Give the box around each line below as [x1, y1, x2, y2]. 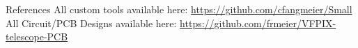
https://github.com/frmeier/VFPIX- [180, 15, 336, 30]
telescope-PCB [6, 29, 68, 44]
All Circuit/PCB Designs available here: [6, 15, 177, 30]
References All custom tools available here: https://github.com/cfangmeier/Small [6, 2, 352, 17]
